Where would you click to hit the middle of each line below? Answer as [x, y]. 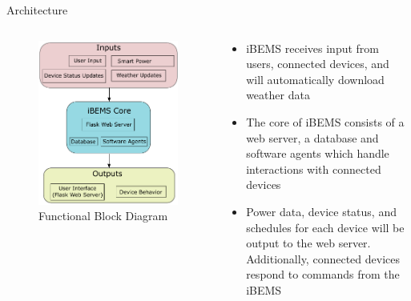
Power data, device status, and [321, 211]
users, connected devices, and [318, 64]
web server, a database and [312, 137]
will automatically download [315, 79]
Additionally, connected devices [323, 258]
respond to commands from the [323, 274]
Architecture [37, 10]
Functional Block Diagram [103, 216]
